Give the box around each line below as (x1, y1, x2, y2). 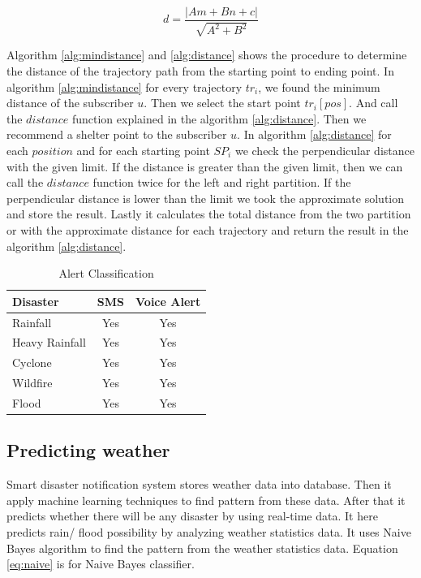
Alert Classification (58, 265, 154, 282)
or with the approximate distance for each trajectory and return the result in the (6, 221, 409, 238)
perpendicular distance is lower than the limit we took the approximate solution (6, 189, 405, 206)
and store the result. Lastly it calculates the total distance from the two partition (6, 205, 411, 222)
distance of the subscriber (6, 94, 134, 111)
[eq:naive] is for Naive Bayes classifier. (6, 555, 195, 572)
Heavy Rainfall (12, 334, 86, 351)
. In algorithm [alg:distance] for (237, 126, 392, 143)
